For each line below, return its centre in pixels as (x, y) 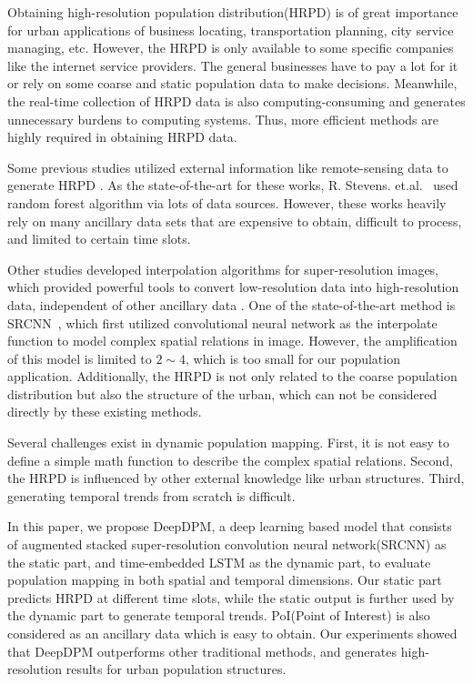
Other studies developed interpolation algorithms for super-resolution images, (223, 269)
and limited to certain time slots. (99, 239)
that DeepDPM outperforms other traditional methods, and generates (202, 651)
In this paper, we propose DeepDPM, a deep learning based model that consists (230, 526)
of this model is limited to (80, 358)
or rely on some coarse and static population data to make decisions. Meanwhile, (232, 83)
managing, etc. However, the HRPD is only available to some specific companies (231, 48)
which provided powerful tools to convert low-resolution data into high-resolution (233, 287)
